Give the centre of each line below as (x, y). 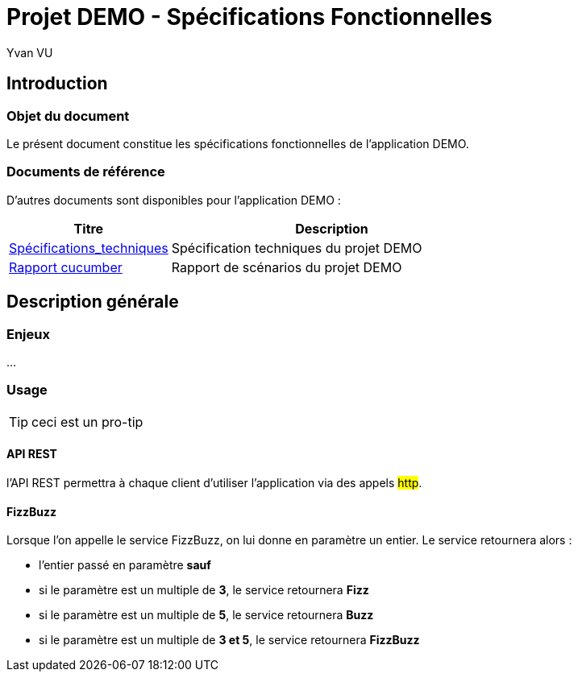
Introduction (57, 84)
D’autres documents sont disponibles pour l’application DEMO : (174, 200)
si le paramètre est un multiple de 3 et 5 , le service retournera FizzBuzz (229, 640)
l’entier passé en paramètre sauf (125, 565)
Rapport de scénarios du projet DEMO (287, 267)
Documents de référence (86, 172)
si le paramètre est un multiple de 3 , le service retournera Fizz (204, 590)
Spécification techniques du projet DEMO (297, 248)
